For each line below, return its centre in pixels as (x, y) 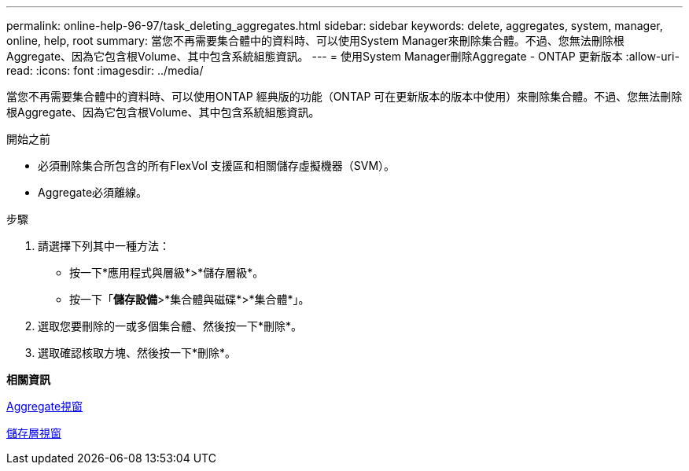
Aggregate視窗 (45, 406)
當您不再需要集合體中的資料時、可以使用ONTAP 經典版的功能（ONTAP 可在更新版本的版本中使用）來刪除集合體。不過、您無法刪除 (344, 96)
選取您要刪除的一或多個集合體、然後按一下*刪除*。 (170, 326)
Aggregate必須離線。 (93, 192)
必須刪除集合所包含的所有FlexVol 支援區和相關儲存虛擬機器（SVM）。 (217, 166)
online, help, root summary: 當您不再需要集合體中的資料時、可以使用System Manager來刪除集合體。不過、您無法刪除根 (315, 40)
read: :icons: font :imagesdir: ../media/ (105, 70)
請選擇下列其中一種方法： (104, 246)
